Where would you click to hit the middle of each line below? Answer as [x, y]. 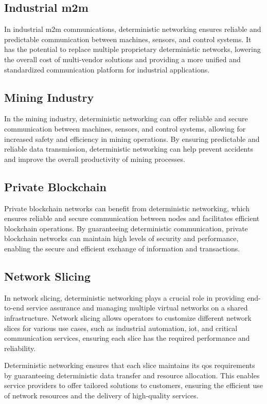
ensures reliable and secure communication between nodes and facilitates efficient [132, 218]
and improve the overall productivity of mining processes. [95, 159]
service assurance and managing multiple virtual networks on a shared [137, 308]
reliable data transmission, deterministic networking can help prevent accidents [129, 149]
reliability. [20, 348]
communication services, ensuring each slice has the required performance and [127, 338]
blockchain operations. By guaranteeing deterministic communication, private [126, 228]
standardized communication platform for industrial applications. [107, 69]
